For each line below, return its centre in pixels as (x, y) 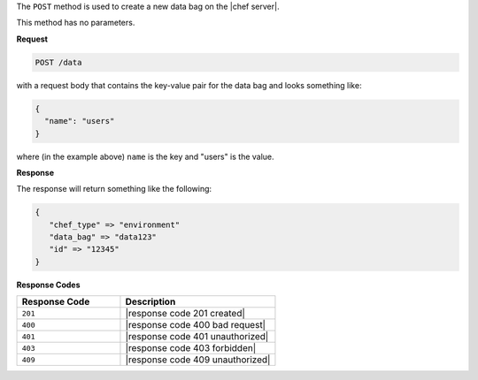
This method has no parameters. (76, 23)
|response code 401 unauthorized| (197, 337)
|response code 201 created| (185, 314)
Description (150, 302)
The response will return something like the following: (114, 189)
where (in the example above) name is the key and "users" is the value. (145, 156)
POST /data (58, 62)
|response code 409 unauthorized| (198, 360)
